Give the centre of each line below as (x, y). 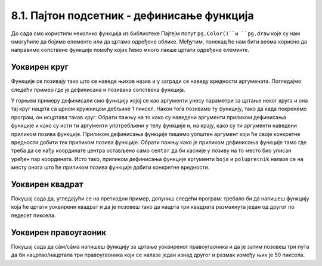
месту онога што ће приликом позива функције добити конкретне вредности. (110, 168)
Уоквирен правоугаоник (59, 232)
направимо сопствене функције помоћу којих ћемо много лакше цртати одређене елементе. (130, 50)
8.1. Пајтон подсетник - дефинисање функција (132, 16)
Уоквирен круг (40, 67)
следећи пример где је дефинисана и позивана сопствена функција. (98, 89)
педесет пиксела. (33, 215)
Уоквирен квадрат (47, 184)
